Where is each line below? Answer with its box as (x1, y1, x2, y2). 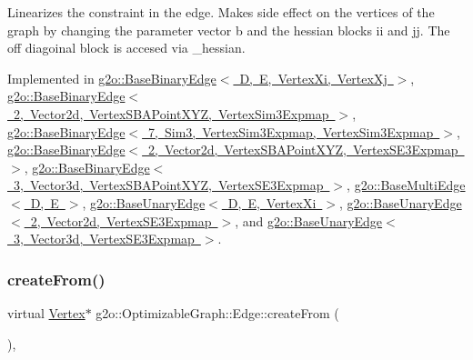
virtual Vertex (7, 303, 86, 322)
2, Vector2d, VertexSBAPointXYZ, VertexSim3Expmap (13, 104, 329, 123)
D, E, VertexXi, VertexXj (239, 68, 387, 87)
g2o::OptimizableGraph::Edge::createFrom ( (96, 303, 339, 322)
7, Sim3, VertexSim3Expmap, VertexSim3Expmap (148, 122, 434, 141)
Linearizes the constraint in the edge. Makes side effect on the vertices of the (7, 3, 435, 21)
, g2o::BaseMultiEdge (347, 175, 466, 195)
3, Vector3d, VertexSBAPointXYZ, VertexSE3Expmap (13, 175, 324, 195)
